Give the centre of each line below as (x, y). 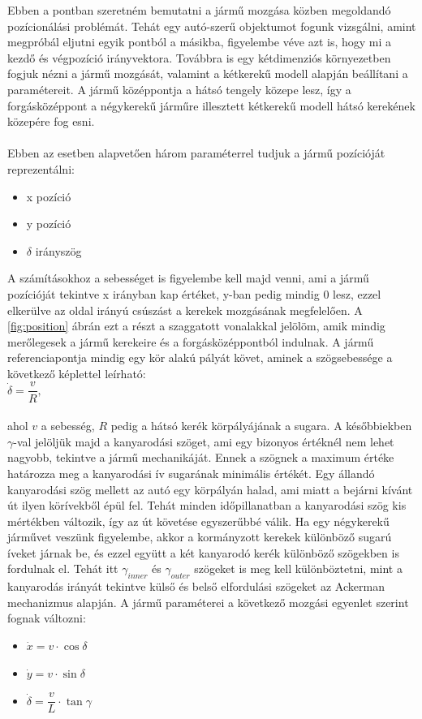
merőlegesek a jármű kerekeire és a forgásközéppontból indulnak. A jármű (191, 341)
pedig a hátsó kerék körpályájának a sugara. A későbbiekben (261, 426)
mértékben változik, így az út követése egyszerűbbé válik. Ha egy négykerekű (198, 521)
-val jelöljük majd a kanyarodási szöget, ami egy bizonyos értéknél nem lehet (204, 441)
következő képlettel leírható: (77, 373)
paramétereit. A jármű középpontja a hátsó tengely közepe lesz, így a (179, 89)
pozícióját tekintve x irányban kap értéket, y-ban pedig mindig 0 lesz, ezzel (194, 293)
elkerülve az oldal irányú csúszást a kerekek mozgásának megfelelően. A (185, 310)
